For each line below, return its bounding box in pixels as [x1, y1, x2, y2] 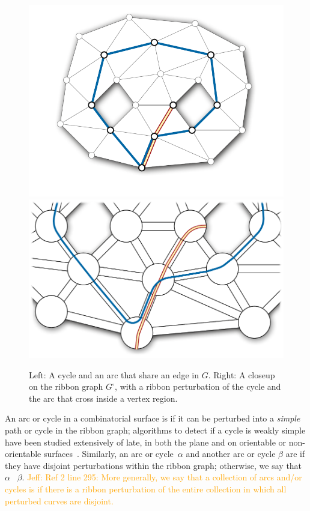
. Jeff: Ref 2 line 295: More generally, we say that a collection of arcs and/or [22, 471, 302, 483]
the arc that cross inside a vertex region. [29, 392, 178, 404]
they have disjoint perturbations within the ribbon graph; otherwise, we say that [5, 459, 302, 471]
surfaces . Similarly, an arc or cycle [43, 447, 174, 460]
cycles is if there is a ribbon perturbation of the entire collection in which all [5, 482, 287, 495]
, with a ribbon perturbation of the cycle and [115, 380, 281, 393]
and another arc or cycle [186, 447, 276, 460]
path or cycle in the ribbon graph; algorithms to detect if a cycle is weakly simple [5, 423, 306, 436]
